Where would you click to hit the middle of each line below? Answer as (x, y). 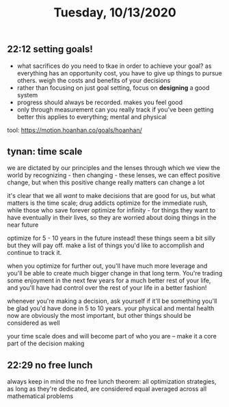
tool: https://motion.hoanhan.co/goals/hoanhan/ (75, 130)
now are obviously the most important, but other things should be (99, 316)
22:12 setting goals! (50, 49)
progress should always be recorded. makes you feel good (100, 102)
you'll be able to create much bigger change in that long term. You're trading (115, 273)
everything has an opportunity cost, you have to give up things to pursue (119, 73)
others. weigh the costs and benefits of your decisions (94, 80)
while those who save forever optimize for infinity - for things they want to (111, 210)
